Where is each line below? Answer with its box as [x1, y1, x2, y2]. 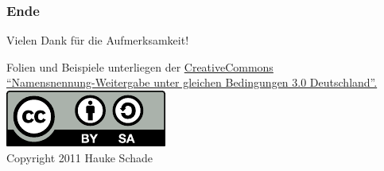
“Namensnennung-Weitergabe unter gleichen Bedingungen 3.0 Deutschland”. [6, 74, 378, 91]
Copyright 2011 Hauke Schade [6, 149, 153, 165]
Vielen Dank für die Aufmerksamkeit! [6, 32, 189, 49]
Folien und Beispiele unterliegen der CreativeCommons [6, 58, 273, 75]
